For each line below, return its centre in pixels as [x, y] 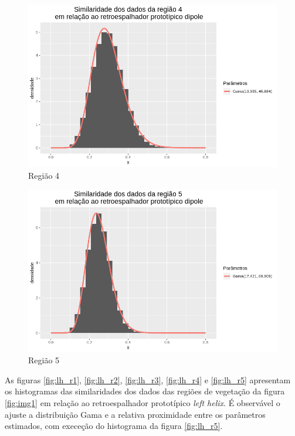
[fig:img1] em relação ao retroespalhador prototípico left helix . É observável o [143, 403]
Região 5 [44, 360]
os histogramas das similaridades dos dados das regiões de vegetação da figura [145, 391]
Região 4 [44, 175]
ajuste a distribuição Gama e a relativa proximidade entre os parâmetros [135, 414]
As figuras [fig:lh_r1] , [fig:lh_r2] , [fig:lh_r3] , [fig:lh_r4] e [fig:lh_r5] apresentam [148, 379]
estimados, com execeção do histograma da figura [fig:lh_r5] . [114, 426]
